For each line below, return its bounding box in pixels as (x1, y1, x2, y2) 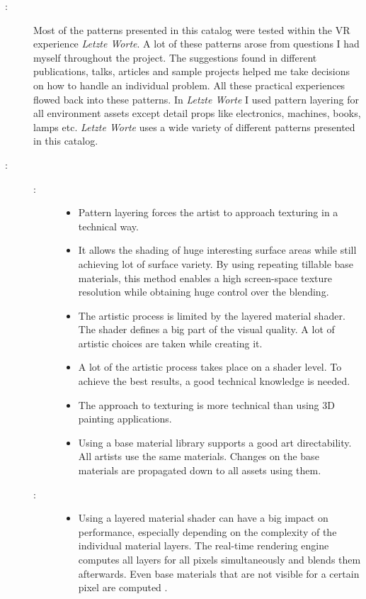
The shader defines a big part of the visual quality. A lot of (78, 322, 335, 337)
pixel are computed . (78, 580, 168, 595)
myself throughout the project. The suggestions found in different (33, 50, 317, 65)
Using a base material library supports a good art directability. (78, 435, 352, 449)
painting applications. (78, 411, 172, 426)
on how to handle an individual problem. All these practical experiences (33, 77, 345, 92)
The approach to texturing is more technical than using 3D (78, 397, 335, 412)
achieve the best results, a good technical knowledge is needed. (78, 374, 350, 388)
